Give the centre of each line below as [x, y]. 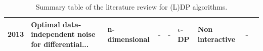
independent [53, 34]
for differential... [60, 44]
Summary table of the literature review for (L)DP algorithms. [131, 7]
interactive [216, 39]
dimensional [128, 39]
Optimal [46, 24]
